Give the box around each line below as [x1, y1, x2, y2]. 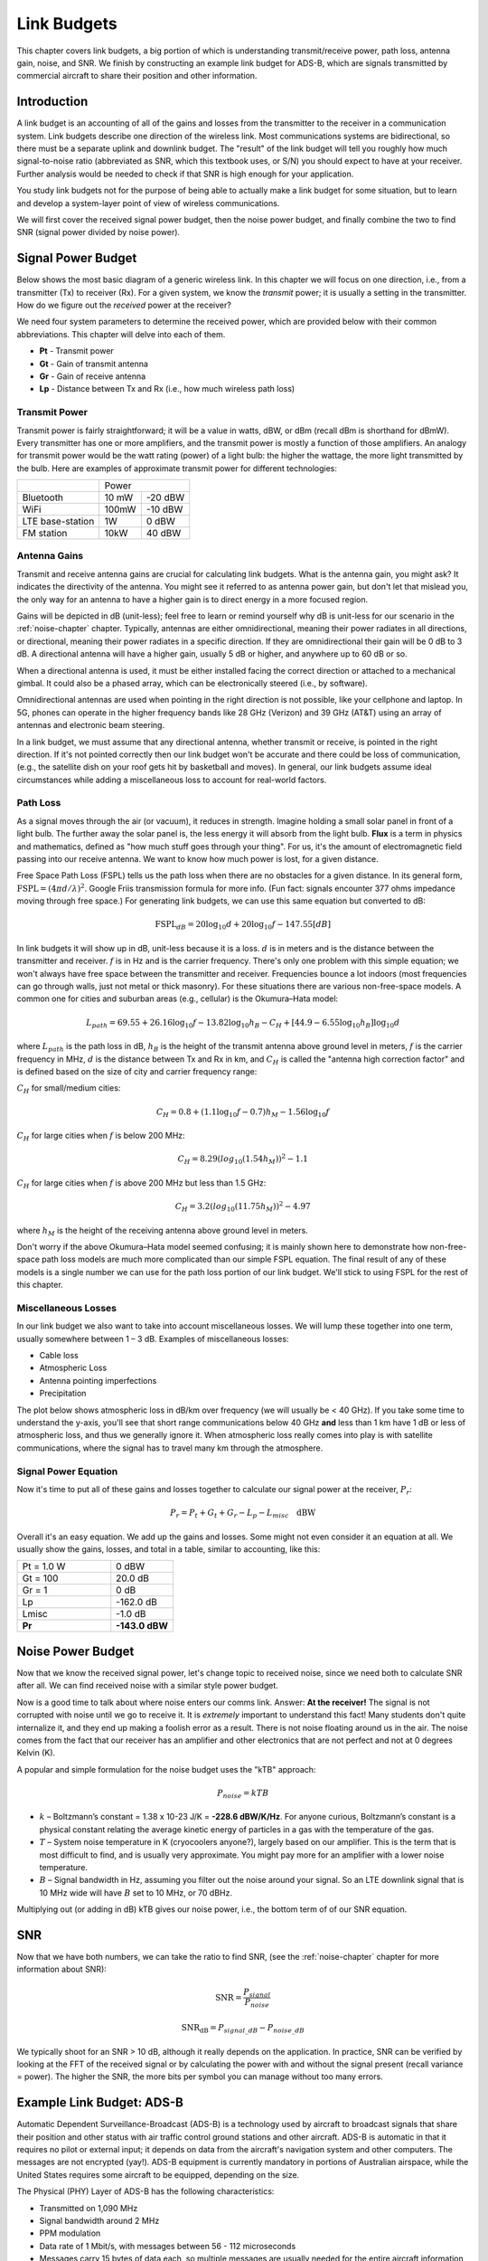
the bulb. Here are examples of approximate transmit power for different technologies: [16, 462, 338, 474]
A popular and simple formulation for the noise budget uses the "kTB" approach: [16, 1764, 316, 1774]
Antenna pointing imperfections [39, 1375, 157, 1386]
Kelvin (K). [16, 1747, 56, 1758]
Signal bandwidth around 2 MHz [39, 2215, 160, 2226]
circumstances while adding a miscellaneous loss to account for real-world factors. [16, 774, 327, 785]
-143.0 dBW [116, 1620, 169, 1632]
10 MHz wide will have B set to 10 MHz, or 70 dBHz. [39, 1887, 232, 1898]
